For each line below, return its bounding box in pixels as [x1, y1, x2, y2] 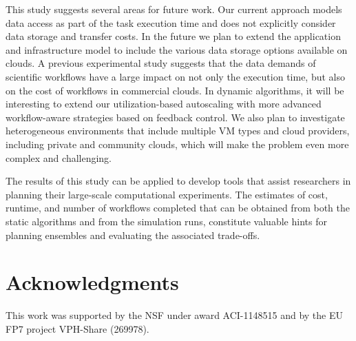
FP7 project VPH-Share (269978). [6, 321, 149, 335]
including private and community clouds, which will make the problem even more [6, 136, 349, 151]
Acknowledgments [6, 268, 179, 296]
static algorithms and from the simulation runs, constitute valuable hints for [6, 214, 327, 228]
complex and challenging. [6, 150, 112, 165]
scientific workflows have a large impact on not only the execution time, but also [6, 69, 345, 83]
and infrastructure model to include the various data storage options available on [6, 42, 348, 56]
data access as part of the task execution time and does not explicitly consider [6, 15, 336, 30]
